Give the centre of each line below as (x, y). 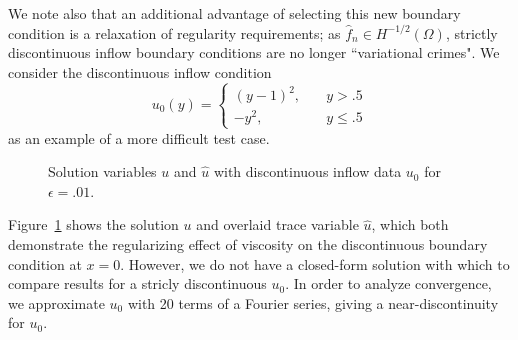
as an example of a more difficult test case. (139, 137)
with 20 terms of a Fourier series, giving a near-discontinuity (313, 302)
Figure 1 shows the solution (93, 224)
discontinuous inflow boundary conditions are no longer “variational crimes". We (254, 52)
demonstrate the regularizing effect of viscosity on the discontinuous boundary (248, 243)
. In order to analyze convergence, (388, 283)
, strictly (471, 32)
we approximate (56, 302)
